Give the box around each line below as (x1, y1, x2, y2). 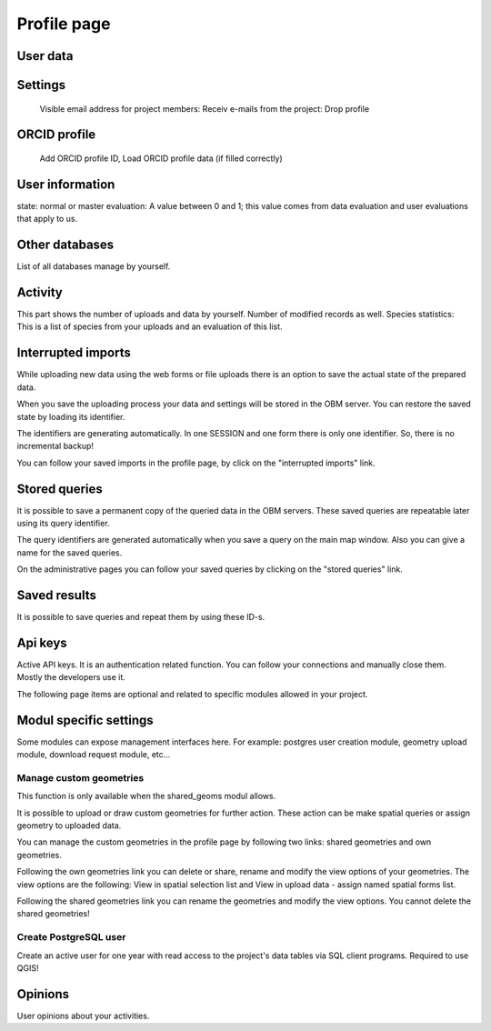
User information (16, 176, 115, 192)
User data (16, 48, 74, 64)
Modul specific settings (16, 712, 154, 727)
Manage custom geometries (16, 771, 145, 784)
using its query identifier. (16, 518, 110, 529)
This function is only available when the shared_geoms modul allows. (16, 791, 276, 802)
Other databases (16, 237, 115, 253)
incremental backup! (16, 441, 95, 452)
